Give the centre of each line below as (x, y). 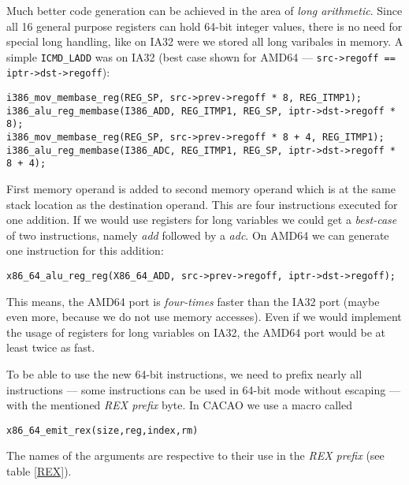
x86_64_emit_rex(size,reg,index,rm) (102, 430)
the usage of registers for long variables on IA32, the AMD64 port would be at (196, 332)
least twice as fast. (51, 347)
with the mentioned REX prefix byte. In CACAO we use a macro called (179, 405)
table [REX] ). (39, 471)
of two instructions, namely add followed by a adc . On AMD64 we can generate (198, 235)
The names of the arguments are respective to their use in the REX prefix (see (195, 455)
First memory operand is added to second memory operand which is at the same (201, 189)
